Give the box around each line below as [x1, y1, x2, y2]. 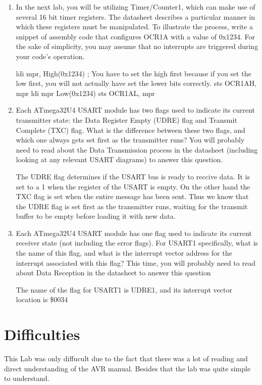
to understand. [4, 373, 49, 383]
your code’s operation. [16, 51, 85, 61]
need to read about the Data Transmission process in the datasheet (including [16, 144, 258, 155]
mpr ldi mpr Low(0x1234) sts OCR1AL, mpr [16, 87, 155, 98]
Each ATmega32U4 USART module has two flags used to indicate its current [16, 105, 255, 115]
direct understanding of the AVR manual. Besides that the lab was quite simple [4, 363, 251, 373]
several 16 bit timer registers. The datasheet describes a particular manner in [16, 11, 255, 22]
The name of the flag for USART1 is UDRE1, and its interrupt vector [16, 284, 232, 295]
